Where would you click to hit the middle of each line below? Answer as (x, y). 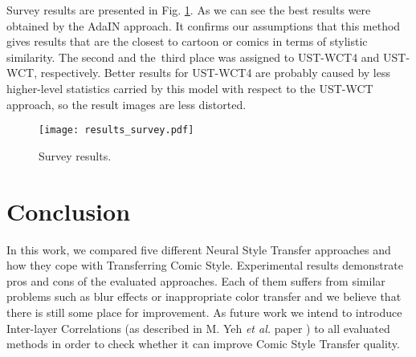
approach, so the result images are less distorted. (126, 104)
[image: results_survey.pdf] (116, 130)
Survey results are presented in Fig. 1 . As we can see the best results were (189, 10)
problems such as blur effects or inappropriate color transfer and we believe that (204, 296)
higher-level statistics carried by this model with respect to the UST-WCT (190, 88)
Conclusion (69, 211)
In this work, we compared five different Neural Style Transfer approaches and (199, 249)
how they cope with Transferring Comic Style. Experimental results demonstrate (205, 265)
